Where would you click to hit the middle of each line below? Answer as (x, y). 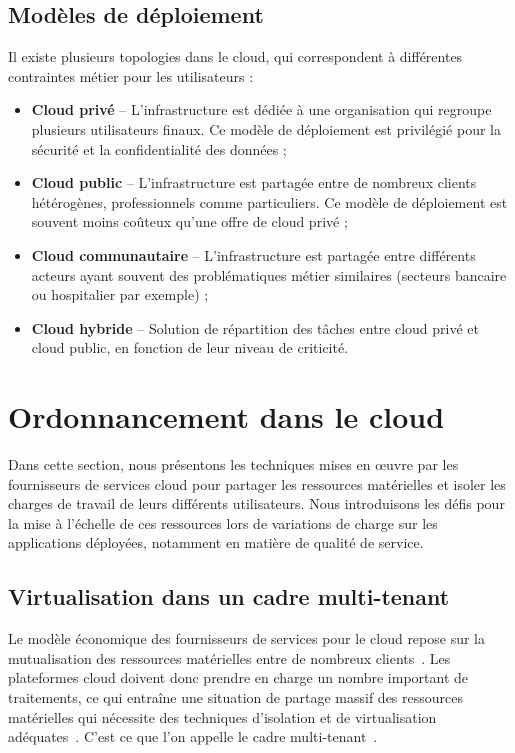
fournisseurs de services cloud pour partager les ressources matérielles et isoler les (257, 483)
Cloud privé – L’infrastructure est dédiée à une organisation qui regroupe (261, 109)
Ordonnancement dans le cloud (226, 416)
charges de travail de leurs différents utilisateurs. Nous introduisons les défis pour (256, 503)
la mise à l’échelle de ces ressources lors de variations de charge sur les (223, 522)
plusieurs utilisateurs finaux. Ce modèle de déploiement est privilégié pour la (266, 128)
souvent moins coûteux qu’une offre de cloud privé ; (189, 221)
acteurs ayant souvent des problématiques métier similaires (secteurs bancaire (269, 274)
